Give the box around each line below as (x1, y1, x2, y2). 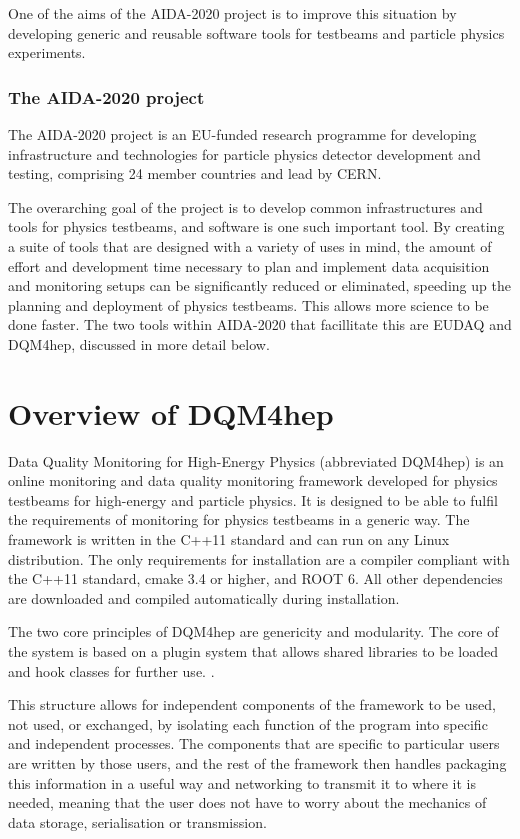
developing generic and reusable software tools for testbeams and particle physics (8, 22, 505, 43)
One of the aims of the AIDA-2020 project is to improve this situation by (8, 3, 457, 23)
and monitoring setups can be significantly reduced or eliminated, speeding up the (8, 275, 511, 296)
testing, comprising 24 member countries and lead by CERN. (8, 163, 382, 184)
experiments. (8, 42, 86, 63)
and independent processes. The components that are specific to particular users (8, 733, 500, 754)
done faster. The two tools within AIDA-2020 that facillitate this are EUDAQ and (8, 314, 512, 335)
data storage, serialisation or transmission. (8, 811, 267, 832)
